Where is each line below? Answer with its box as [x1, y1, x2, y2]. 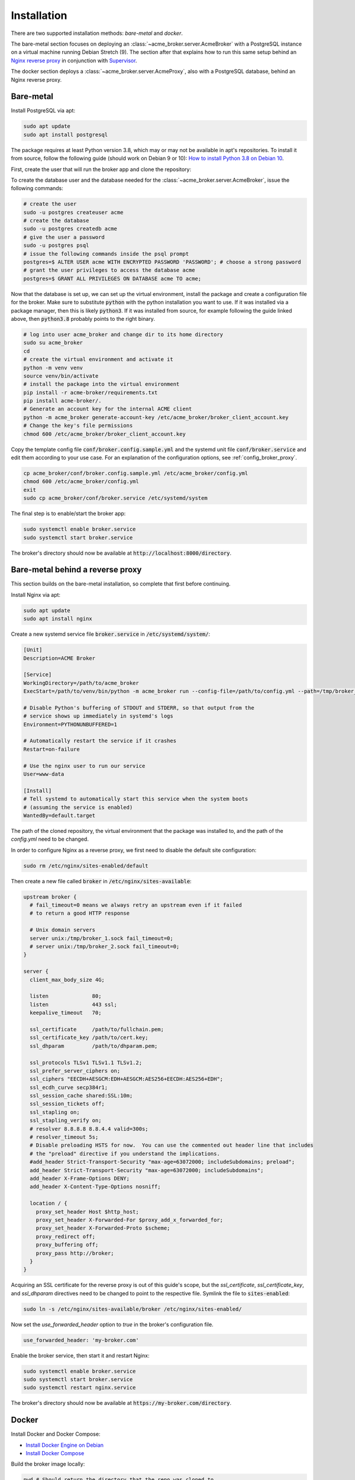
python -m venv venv [23, 364, 83, 371]
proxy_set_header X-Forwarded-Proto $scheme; [35, 1225, 170, 1231]
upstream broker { [23, 893, 77, 900]
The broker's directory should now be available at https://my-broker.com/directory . [11, 1399, 232, 1407]
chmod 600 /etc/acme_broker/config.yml [23, 478, 139, 485]
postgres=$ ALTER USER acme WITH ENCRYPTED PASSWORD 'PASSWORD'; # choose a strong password [23, 259, 301, 266]
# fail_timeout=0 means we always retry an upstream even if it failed [30, 902, 242, 909]
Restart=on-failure [23, 746, 80, 752]
